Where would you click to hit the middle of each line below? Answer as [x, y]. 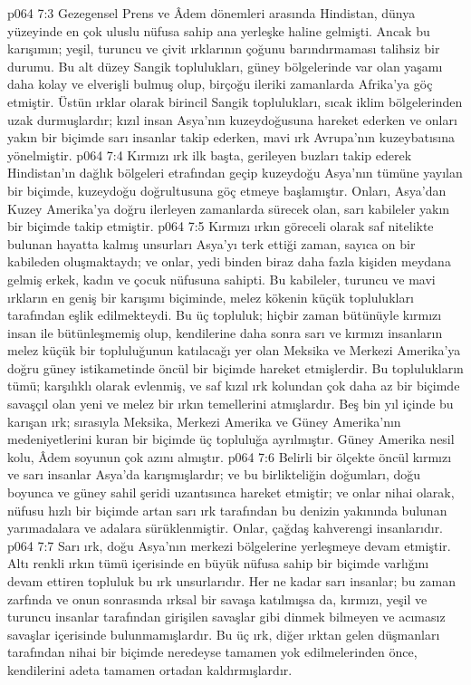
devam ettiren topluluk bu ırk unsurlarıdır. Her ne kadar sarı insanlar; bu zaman [231, 581]
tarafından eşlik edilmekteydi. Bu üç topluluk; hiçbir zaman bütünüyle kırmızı [225, 315]
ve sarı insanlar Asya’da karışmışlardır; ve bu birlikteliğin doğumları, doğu [214, 474]
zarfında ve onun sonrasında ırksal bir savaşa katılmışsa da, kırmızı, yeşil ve [217, 598]
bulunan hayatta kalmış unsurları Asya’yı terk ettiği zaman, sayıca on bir [211, 243]
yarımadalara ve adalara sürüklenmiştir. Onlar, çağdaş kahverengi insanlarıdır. [226, 528]
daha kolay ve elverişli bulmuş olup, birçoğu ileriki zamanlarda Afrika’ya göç [220, 84]
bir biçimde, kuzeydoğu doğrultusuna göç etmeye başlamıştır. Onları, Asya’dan [227, 190]
